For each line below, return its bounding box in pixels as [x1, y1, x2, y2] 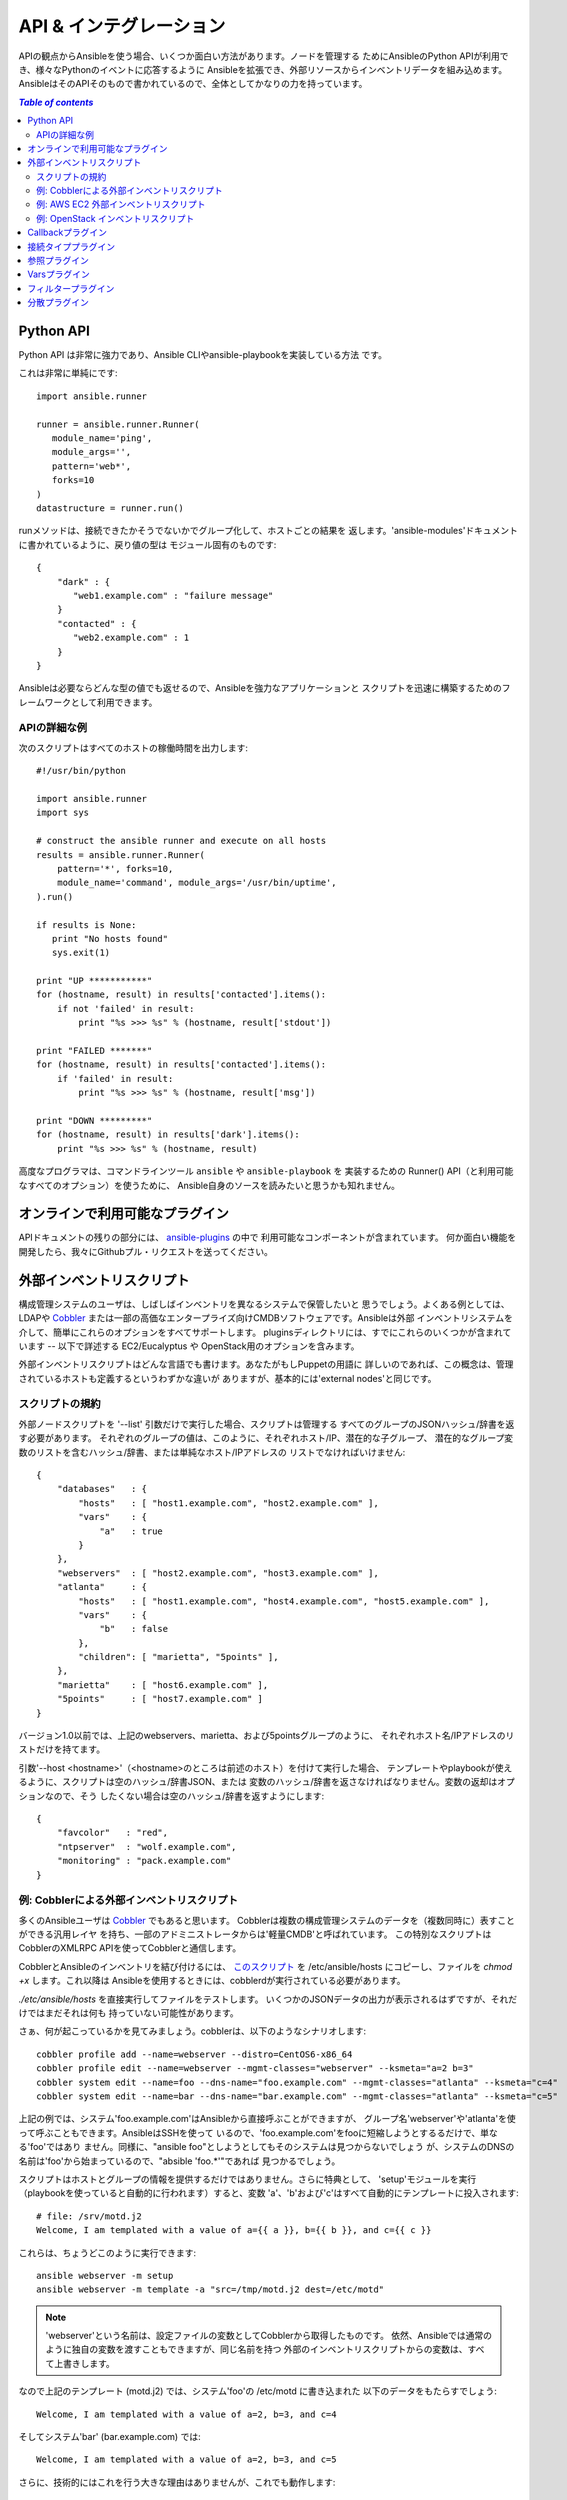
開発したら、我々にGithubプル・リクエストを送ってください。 [18, 1245, 274, 1257]
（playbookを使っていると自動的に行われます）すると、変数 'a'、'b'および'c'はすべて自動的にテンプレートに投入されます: [18, 2187, 519, 2199]
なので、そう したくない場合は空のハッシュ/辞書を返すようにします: [44, 1790, 325, 1802]
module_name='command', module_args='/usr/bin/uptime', [56, 877, 337, 889]
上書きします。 [53, 2357, 115, 2369]
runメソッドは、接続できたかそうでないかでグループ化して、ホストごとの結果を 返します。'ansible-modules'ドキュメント [18, 525, 519, 537]
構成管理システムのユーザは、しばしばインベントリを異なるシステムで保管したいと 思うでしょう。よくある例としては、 [18, 1298, 510, 1310]
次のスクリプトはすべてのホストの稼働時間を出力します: [18, 741, 249, 754]
